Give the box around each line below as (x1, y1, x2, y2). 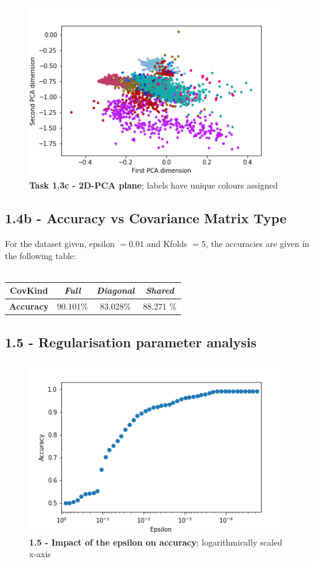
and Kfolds (146, 237, 188, 250)
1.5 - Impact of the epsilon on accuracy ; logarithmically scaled (29, 535, 282, 548)
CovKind (10, 284, 48, 297)
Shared (145, 284, 174, 297)
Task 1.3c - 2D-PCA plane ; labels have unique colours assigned (29, 179, 278, 192)
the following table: (5, 249, 77, 262)
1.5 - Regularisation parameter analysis (5, 332, 257, 351)
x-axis (29, 547, 51, 560)
